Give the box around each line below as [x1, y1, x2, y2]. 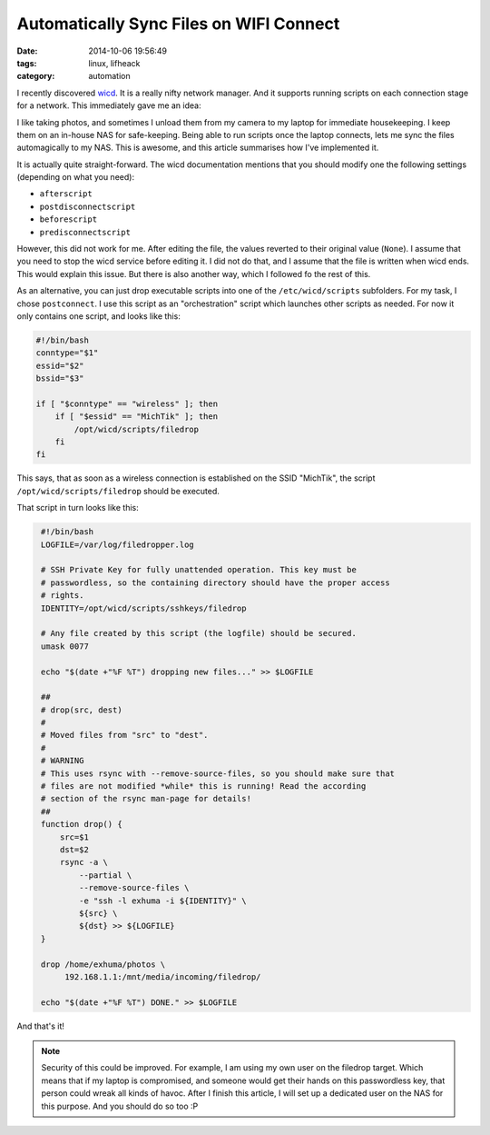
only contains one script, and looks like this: [16, 310, 181, 322]
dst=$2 [59, 844, 90, 854]
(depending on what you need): [16, 172, 135, 183]
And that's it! [16, 1021, 65, 1031]
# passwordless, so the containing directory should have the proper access [41, 577, 390, 588]
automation [88, 71, 131, 82]
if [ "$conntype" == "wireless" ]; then [35, 398, 218, 409]
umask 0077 [41, 641, 90, 652]
